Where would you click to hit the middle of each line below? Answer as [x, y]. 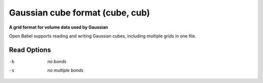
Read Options [30, 50]
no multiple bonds [66, 70]
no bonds [57, 61]
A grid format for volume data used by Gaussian [58, 27]
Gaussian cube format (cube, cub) [80, 13]
